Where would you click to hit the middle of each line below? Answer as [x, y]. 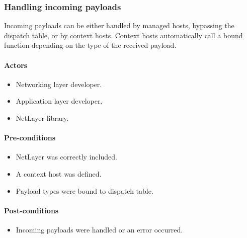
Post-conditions [31, 210]
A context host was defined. [59, 173]
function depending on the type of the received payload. [90, 45]
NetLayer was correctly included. [66, 157]
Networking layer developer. [59, 84]
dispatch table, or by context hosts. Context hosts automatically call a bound [123, 35]
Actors [16, 65]
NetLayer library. [42, 117]
